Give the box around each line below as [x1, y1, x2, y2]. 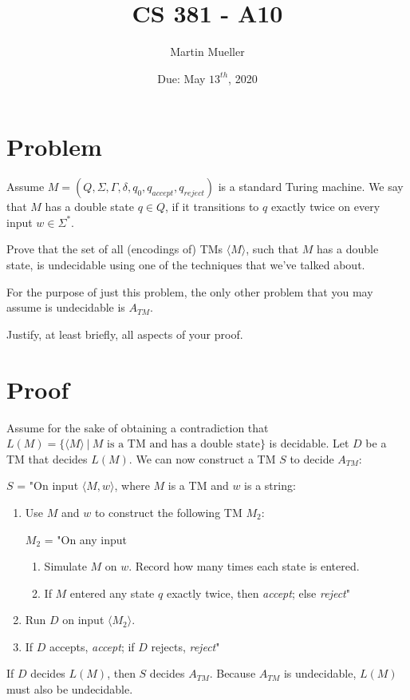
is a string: [244, 477, 296, 494]
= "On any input [44, 531, 128, 547]
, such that [246, 241, 299, 257]
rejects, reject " [151, 638, 220, 654]
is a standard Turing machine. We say [218, 178, 404, 195]
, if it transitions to [165, 198, 259, 215]
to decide [290, 450, 334, 467]
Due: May [157, 70, 206, 86]
